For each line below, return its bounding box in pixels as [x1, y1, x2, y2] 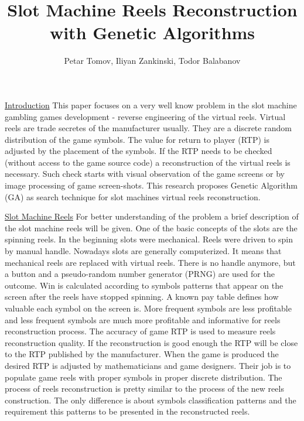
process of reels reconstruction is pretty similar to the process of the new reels [5, 382, 284, 395]
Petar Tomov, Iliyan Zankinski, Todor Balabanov [64, 54, 241, 67]
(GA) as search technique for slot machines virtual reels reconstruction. [5, 190, 261, 203]
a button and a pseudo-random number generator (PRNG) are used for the [5, 268, 275, 280]
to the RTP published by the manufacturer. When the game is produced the [5, 348, 279, 360]
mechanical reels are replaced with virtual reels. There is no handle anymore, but [5, 256, 296, 268]
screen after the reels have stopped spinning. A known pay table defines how [5, 290, 279, 303]
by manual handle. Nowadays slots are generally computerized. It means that [5, 245, 282, 257]
